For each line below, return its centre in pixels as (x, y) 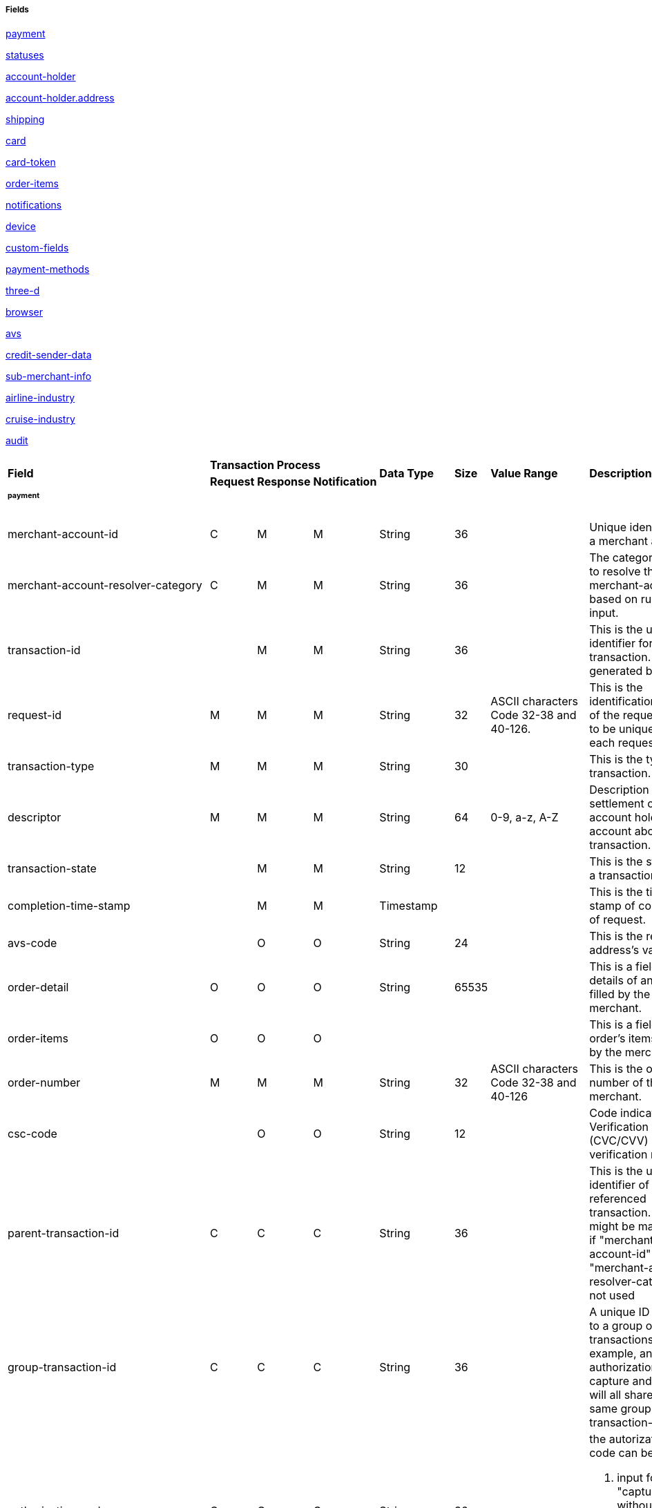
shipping (25, 120)
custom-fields (37, 248)
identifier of (619, 1185)
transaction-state (52, 869)
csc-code (32, 1134)
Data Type (407, 474)
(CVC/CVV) (619, 1141)
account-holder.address (60, 98)
